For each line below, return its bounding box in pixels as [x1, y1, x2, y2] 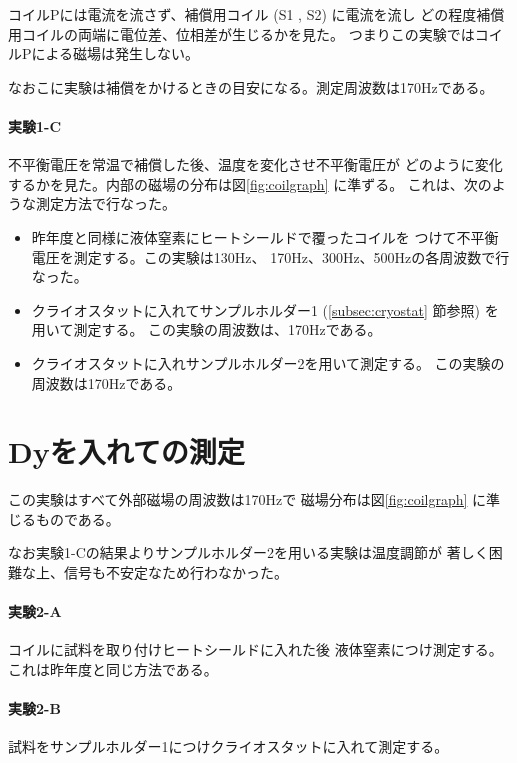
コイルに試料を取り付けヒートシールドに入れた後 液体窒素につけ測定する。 [8, 639, 503, 660]
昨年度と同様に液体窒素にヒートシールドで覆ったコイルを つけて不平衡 [31, 226, 499, 247]
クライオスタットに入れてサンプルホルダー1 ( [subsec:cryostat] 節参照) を [31, 299, 499, 320]
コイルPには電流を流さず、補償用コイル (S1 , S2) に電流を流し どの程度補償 [8, 4, 505, 24]
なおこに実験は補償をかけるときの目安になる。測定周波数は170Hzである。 [8, 76, 494, 97]
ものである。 [35, 508, 120, 529]
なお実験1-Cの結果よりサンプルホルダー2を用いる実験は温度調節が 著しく [8, 542, 489, 563]
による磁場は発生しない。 [31, 43, 200, 64]
